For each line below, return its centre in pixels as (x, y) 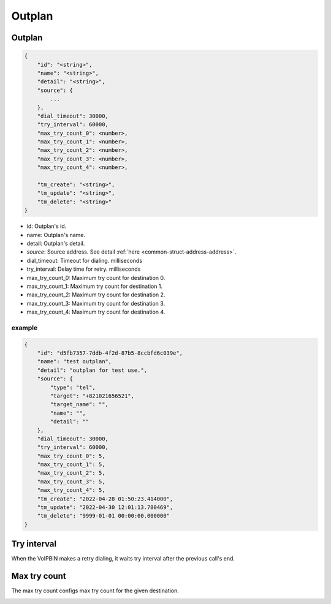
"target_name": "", (79, 405)
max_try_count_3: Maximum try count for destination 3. (96, 303)
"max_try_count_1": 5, (71, 465)
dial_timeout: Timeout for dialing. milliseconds (85, 260)
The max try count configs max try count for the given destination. (95, 591)
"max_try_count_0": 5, (71, 456)
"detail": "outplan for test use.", (92, 370)
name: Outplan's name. (56, 235)
